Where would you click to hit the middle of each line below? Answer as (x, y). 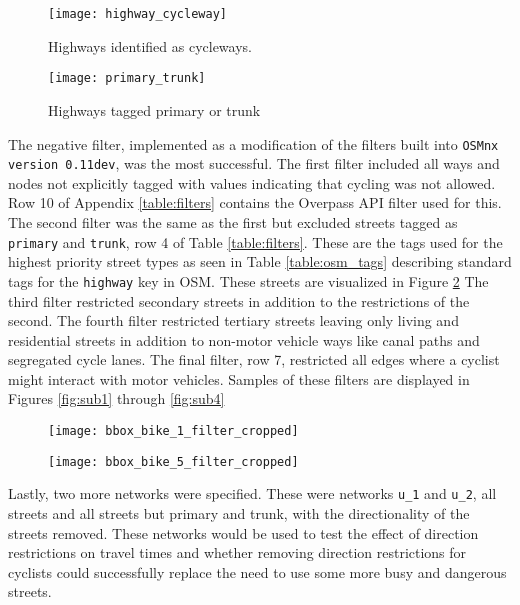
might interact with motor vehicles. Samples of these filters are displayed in (239, 378)
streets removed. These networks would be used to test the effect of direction (243, 532)
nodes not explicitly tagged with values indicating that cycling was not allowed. (252, 182)
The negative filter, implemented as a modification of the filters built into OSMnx (253, 143)
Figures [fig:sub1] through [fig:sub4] (116, 398)
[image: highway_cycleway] (137, 14)
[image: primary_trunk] (127, 78)
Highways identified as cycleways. (150, 45)
